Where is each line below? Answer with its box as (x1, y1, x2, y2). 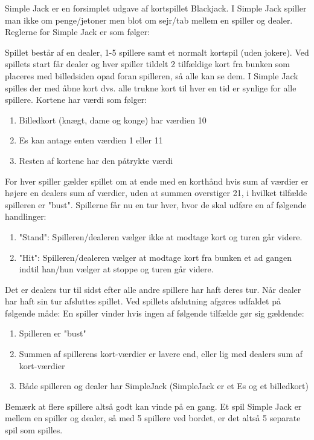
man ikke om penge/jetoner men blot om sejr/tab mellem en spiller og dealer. (5, 13, 293, 26)
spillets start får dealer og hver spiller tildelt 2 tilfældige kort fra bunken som (5, 57, 290, 70)
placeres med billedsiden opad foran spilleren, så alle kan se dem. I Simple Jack (5, 69, 298, 82)
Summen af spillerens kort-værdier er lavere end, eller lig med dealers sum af (19, 347, 303, 360)
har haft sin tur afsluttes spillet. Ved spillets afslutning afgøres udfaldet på (5, 295, 281, 307)
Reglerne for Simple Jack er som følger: (5, 25, 150, 38)
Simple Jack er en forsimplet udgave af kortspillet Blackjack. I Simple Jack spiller (5, 2, 307, 14)
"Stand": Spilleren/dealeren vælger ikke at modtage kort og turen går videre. (19, 230, 303, 243)
